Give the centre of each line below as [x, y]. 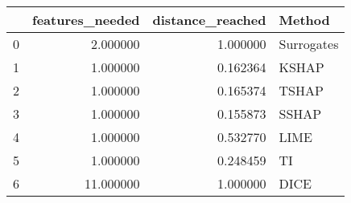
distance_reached [209, 20]
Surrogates [309, 44]
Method [304, 20]
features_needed [86, 20]
